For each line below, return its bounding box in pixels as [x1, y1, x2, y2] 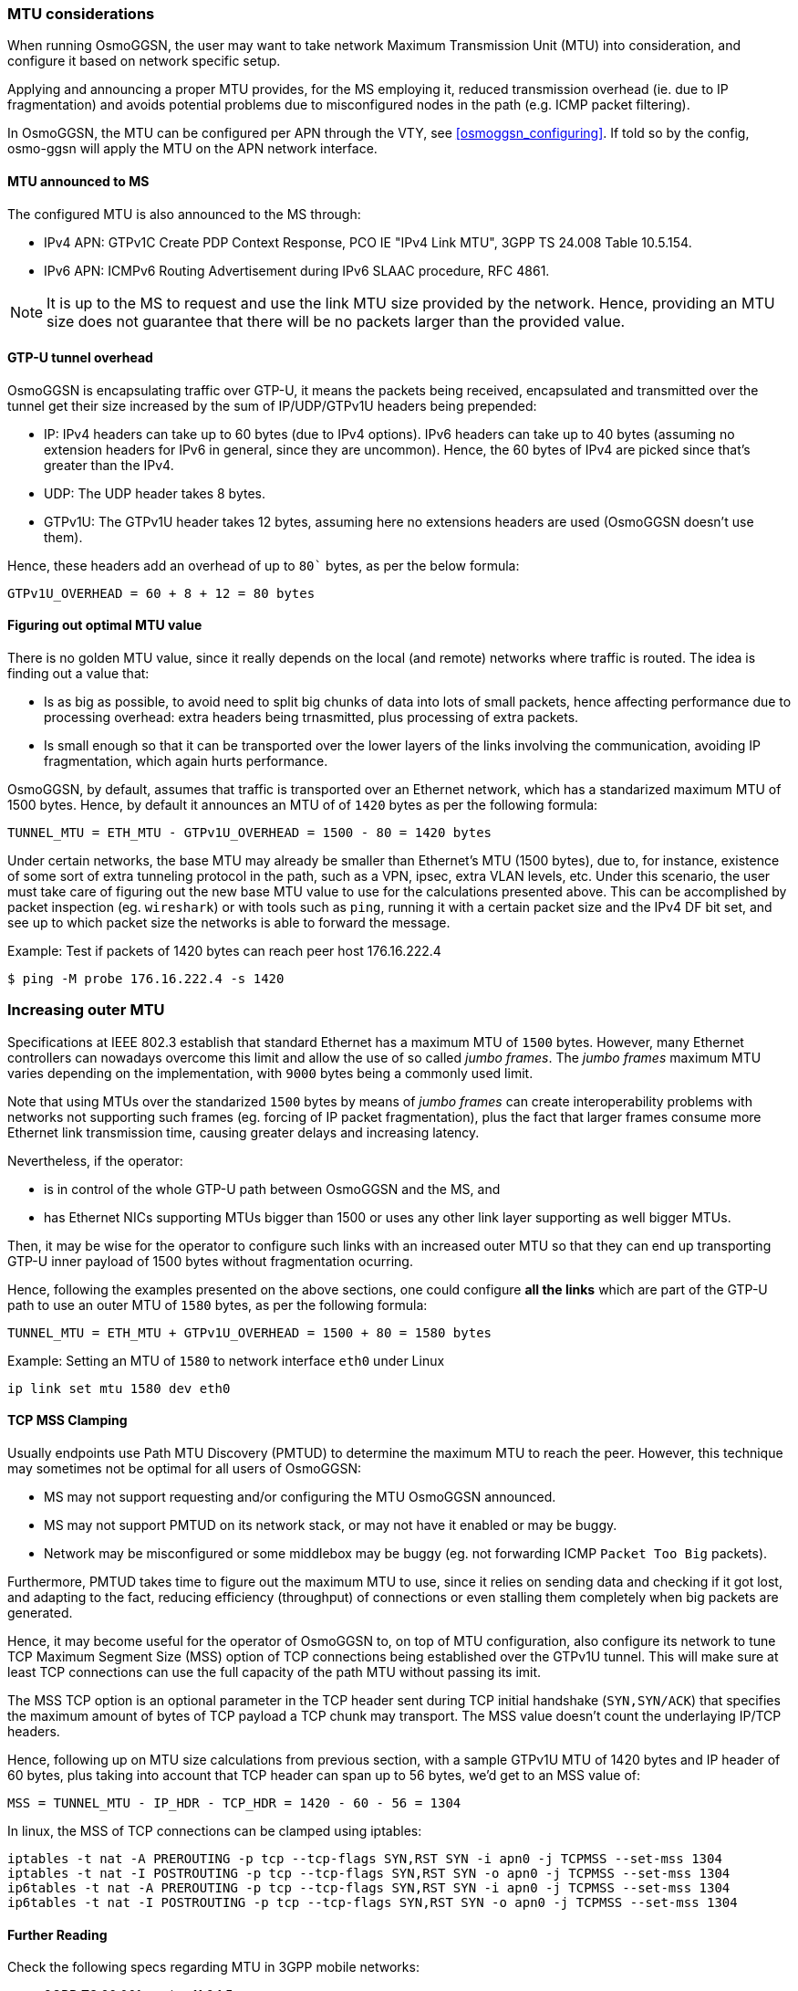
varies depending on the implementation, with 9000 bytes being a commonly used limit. [7, 1064, 534, 1081]
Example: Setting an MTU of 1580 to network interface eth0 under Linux [7, 1352, 445, 1368]
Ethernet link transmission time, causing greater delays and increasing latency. [7, 1124, 480, 1140]
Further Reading [7, 1926, 108, 1943]
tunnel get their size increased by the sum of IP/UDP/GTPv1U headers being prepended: [7, 397, 537, 414]
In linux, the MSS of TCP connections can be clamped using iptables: [7, 1823, 422, 1839]
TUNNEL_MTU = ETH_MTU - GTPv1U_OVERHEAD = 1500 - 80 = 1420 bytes [7, 825, 492, 841]
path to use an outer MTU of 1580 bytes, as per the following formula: [7, 1296, 428, 1313]
